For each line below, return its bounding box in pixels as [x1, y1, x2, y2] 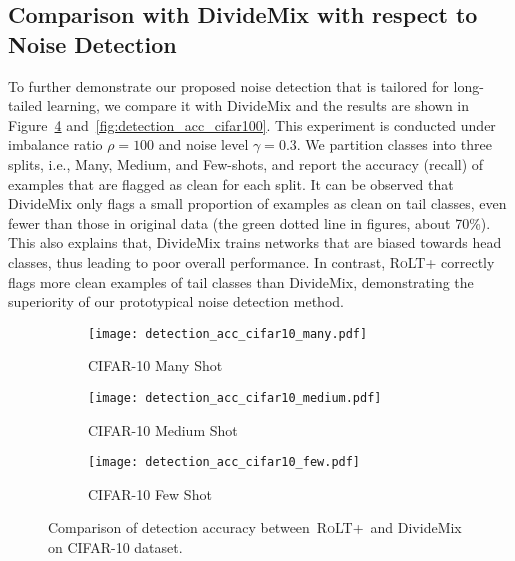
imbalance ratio [8, 134, 103, 155]
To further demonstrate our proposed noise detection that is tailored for [8, 75, 449, 96]
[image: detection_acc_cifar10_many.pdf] [88, 326, 368, 341]
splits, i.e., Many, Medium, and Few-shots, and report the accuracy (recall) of [8, 153, 484, 174]
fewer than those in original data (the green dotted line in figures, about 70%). [8, 212, 491, 233]
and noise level [158, 134, 249, 155]
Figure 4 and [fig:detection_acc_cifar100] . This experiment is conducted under [8, 114, 496, 135]
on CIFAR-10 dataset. [48, 537, 183, 558]
